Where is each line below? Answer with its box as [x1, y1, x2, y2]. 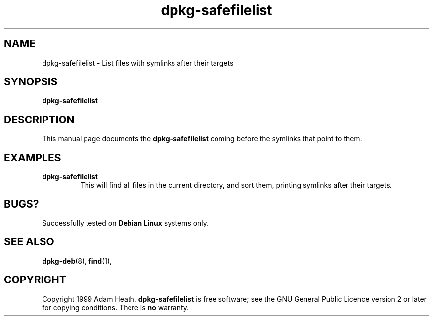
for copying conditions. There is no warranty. [42, 303, 189, 312]
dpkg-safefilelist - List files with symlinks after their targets [42, 58, 234, 67]
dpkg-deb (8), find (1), [42, 256, 112, 265]
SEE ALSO [4, 236, 54, 248]
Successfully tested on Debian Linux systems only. [42, 218, 209, 227]
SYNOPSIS [4, 76, 58, 88]
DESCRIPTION [4, 113, 75, 126]
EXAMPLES [4, 151, 61, 164]
